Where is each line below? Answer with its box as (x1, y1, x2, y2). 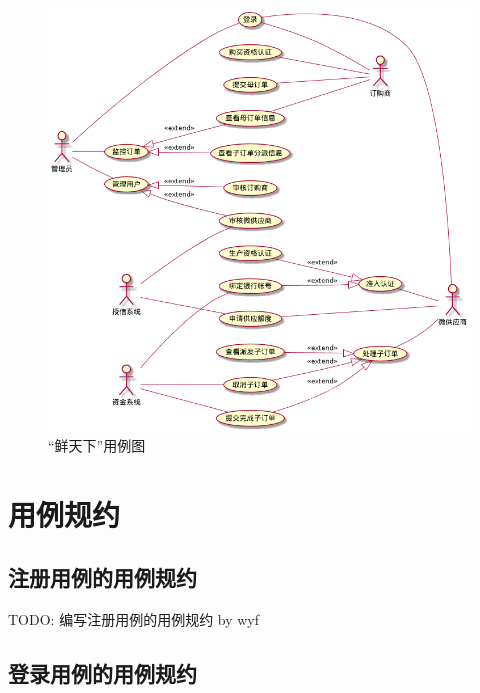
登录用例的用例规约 (8, 658, 197, 689)
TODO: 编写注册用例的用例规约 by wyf (8, 609, 260, 630)
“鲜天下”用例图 (48, 435, 146, 456)
